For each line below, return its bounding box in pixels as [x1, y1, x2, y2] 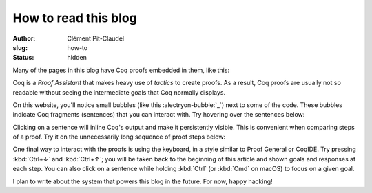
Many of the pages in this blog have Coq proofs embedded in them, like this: [12, 66, 230, 74]
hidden [67, 54, 87, 62]
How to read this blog [12, 10, 137, 25]
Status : [12, 54, 34, 62]
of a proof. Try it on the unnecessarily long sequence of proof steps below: [12, 133, 226, 141]
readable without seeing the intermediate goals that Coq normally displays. [12, 88, 226, 96]
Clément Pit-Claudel [67, 34, 124, 43]
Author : [12, 34, 36, 43]
